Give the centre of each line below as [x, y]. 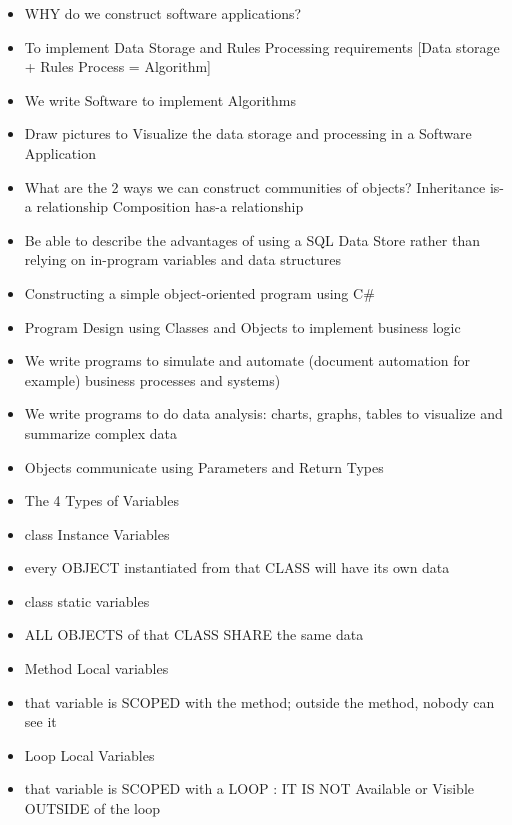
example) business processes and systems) [152, 379]
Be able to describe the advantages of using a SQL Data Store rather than [252, 239]
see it [40, 721]
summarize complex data [100, 432]
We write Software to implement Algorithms [160, 99]
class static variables [87, 600]
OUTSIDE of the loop [92, 808]
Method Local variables [96, 668]
